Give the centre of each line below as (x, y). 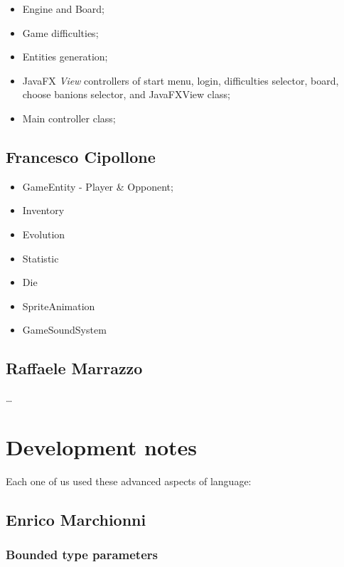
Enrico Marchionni (76, 519)
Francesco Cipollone (81, 156)
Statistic (41, 258)
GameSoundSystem (64, 330)
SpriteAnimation (59, 306)
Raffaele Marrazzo (74, 368)
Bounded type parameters (82, 555)
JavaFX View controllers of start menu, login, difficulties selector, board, (181, 80)
